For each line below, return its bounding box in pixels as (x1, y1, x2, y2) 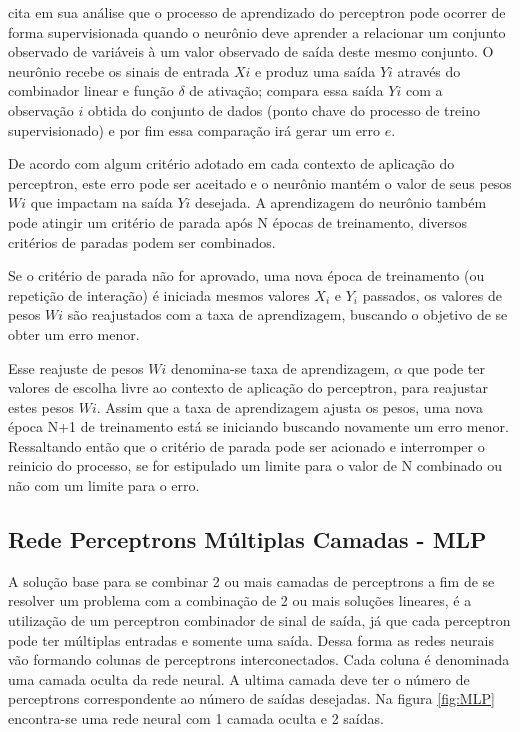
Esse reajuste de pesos (8, 357, 144, 378)
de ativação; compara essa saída (189, 80, 384, 101)
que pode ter (407, 357, 485, 378)
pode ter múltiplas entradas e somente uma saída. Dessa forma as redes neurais (8, 629, 494, 650)
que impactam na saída (30, 192, 173, 213)
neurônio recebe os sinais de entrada (8, 60, 230, 81)
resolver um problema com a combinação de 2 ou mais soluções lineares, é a (8, 590, 472, 611)
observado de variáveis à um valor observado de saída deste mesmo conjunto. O (8, 41, 494, 62)
